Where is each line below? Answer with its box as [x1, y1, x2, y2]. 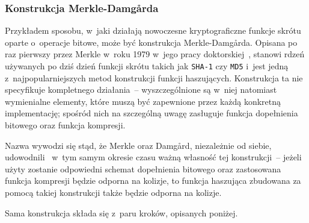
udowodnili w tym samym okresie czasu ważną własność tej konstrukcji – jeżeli [5, 151, 302, 163]
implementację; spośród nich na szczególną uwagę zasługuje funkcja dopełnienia [5, 107, 298, 119]
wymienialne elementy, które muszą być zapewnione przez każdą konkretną [5, 95, 281, 107]
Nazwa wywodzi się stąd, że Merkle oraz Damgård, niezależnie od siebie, [5, 139, 272, 151]
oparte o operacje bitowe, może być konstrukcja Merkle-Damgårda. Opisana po [5, 36, 298, 48]
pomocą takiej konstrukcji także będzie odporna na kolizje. [5, 186, 222, 198]
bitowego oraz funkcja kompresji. [5, 119, 126, 131]
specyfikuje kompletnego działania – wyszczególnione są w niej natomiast [5, 83, 277, 96]
